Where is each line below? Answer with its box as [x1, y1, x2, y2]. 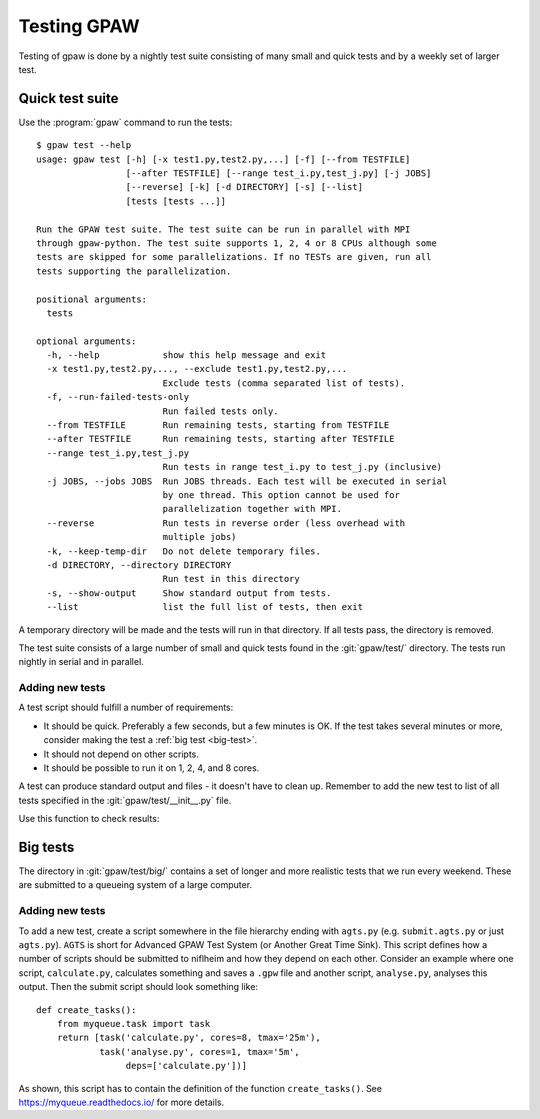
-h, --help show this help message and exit [46, 350, 327, 361]
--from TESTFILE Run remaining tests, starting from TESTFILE [46, 420, 390, 431]
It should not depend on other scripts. [43, 748, 200, 760]
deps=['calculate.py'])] [125, 1060, 248, 1072]
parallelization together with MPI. [162, 503, 342, 515]
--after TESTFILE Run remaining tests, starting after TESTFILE [46, 433, 395, 445]
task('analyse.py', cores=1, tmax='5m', [99, 1046, 300, 1057]
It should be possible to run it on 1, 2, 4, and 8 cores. [43, 762, 260, 774]
